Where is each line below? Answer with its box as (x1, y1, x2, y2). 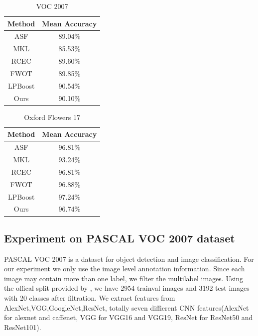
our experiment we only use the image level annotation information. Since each (4, 263, 245, 274)
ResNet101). (4, 322, 41, 332)
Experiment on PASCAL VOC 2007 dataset (4, 230, 235, 245)
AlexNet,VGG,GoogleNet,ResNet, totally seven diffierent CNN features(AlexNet (4, 302, 249, 313)
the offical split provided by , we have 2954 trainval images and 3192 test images (4, 283, 250, 293)
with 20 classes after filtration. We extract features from (4, 293, 175, 303)
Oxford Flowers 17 (24, 112, 80, 122)
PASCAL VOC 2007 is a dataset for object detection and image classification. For (4, 253, 254, 264)
